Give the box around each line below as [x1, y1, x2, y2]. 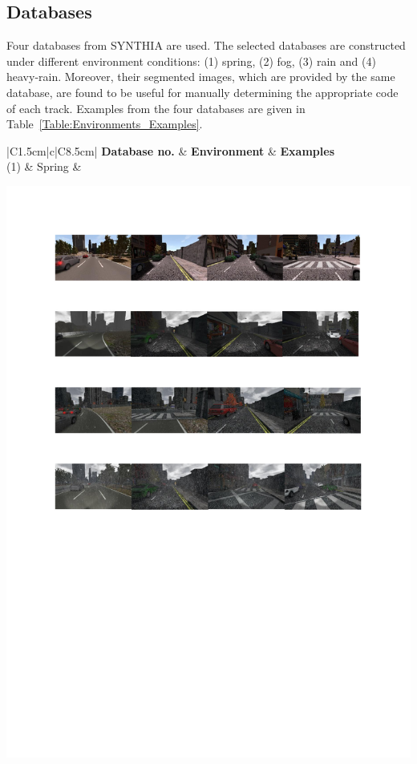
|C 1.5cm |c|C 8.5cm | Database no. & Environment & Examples [6, 142, 334, 159]
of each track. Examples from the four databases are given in [6, 99, 306, 116]
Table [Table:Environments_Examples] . [6, 115, 203, 132]
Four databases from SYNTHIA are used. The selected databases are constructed [6, 37, 406, 54]
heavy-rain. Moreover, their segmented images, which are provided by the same [6, 68, 395, 85]
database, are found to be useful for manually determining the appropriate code [6, 83, 399, 100]
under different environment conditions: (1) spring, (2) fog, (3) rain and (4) [6, 52, 376, 69]
